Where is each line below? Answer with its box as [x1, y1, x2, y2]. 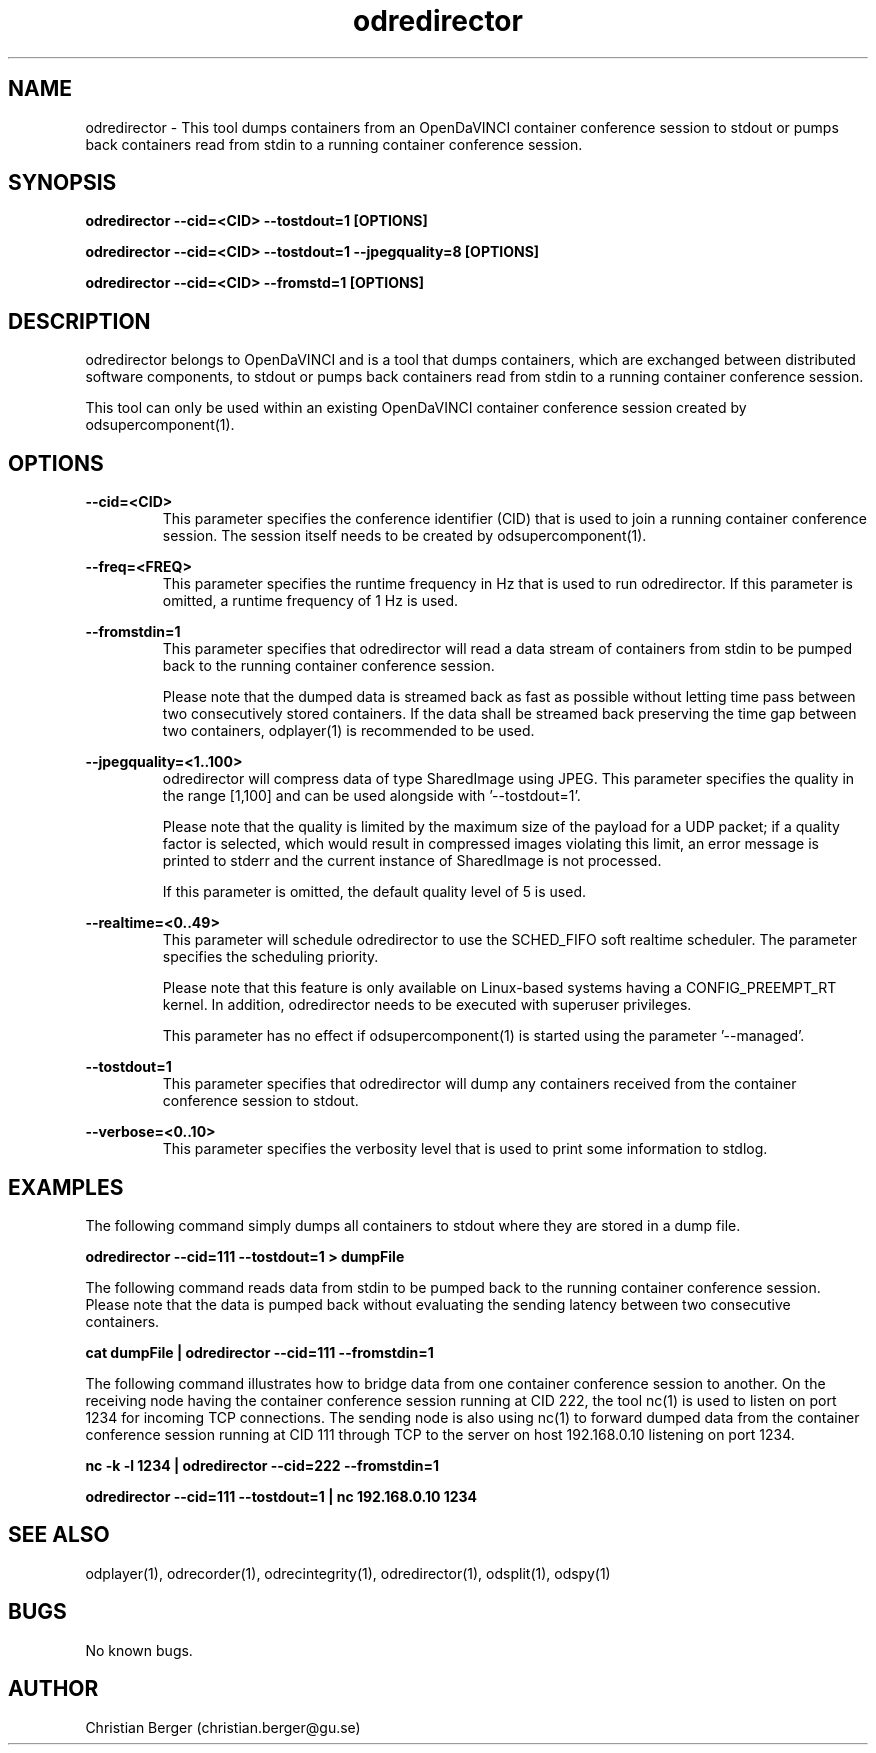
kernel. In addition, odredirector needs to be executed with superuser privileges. [162, 996, 692, 1014]
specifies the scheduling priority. [162, 948, 379, 966]
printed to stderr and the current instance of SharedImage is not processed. [162, 852, 662, 870]
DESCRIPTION [8, 308, 151, 334]
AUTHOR [8, 1676, 99, 1702]
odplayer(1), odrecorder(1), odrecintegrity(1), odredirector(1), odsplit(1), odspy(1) [85, 1564, 611, 1582]
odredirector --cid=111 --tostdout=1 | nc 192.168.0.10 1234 [85, 1487, 478, 1505]
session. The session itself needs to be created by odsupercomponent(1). [162, 527, 647, 545]
